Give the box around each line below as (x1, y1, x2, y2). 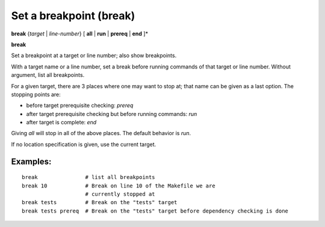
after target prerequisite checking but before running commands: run (26, 110, 197, 117)
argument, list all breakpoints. (11, 71, 85, 79)
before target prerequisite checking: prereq (26, 102, 134, 109)
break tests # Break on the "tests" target (22, 199, 178, 206)
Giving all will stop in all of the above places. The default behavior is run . (11, 130, 191, 137)
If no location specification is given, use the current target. (11, 141, 156, 148)
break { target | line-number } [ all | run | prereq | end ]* (11, 30, 149, 37)
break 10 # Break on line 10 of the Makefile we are (22, 182, 216, 189)
